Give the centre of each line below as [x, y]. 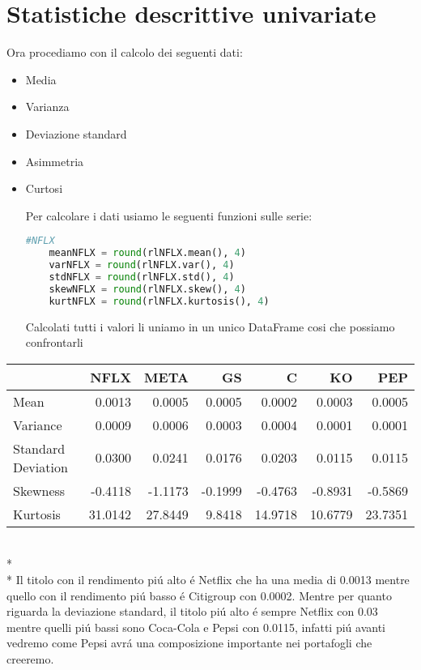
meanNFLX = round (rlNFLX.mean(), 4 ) [147, 253]
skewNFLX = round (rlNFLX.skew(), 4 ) [147, 289]
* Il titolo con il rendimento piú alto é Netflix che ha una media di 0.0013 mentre [208, 579]
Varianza [47, 107]
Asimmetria [55, 161]
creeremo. [30, 658]
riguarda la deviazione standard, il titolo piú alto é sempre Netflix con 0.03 [192, 611]
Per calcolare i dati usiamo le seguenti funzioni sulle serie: [169, 215]
